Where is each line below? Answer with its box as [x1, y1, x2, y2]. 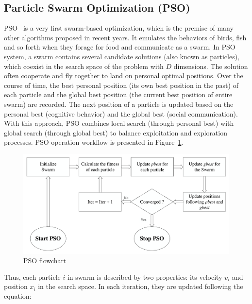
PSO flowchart [23, 255, 67, 266]
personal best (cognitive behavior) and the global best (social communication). [4, 108, 238, 118]
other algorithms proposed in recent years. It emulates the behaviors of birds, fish [4, 32, 247, 42]
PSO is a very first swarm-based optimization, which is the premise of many [4, 23, 234, 33]
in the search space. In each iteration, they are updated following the [38, 281, 243, 291]
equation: [4, 291, 32, 301]
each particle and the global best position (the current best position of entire [4, 89, 233, 100]
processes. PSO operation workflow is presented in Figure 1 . [4, 137, 184, 147]
